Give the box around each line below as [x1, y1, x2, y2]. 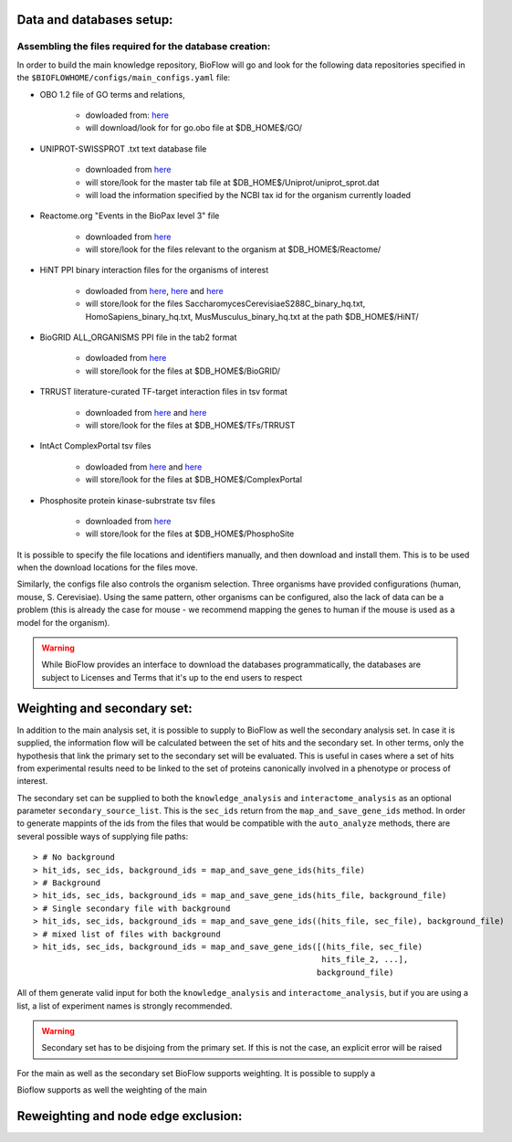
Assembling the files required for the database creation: [16, 40, 271, 53]
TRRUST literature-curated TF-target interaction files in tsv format [39, 386, 287, 397]
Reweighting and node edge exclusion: [16, 1108, 243, 1124]
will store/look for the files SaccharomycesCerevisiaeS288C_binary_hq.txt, [85, 298, 366, 310]
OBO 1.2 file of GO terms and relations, [39, 89, 186, 100]
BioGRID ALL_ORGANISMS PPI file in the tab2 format [39, 332, 237, 343]
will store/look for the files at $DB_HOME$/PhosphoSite [85, 528, 295, 539]
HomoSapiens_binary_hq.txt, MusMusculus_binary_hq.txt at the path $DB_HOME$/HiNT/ [85, 311, 419, 322]
